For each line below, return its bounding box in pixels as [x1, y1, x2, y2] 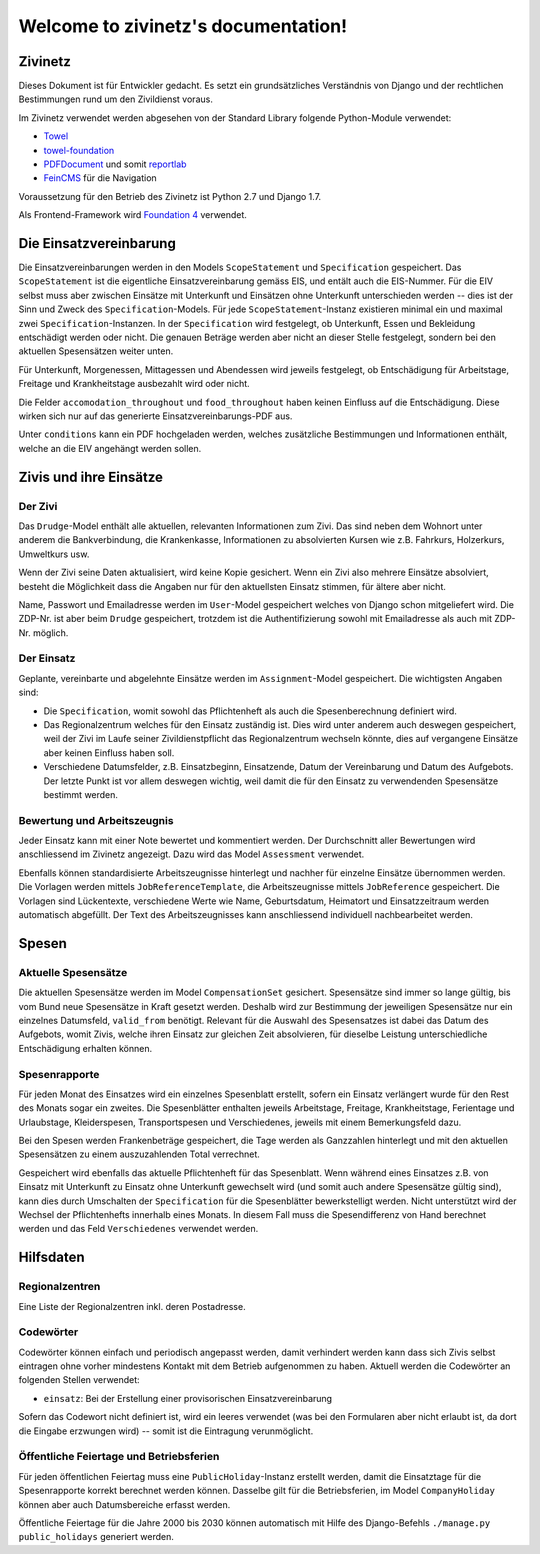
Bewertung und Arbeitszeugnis [18, 813, 174, 827]
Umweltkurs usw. [18, 548, 90, 560]
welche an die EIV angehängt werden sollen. [18, 442, 202, 454]
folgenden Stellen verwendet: [18, 1374, 140, 1386]
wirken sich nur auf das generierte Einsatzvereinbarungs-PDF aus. [18, 410, 293, 422]
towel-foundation [43, 144, 115, 156]
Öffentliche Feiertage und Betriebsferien [18, 1450, 220, 1464]
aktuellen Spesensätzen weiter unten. [18, 345, 174, 357]
